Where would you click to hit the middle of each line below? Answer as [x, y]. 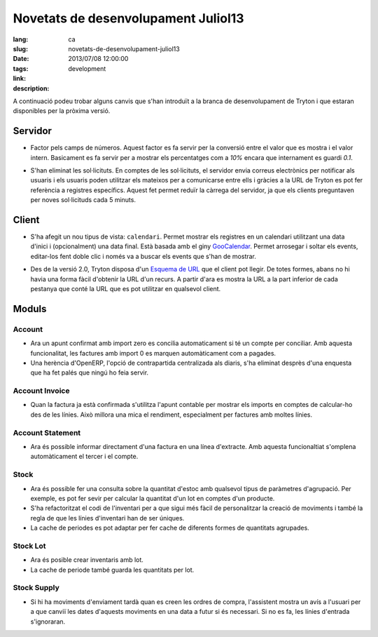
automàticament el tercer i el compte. [84, 457]
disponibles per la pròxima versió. [62, 111]
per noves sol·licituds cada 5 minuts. [83, 200]
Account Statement [47, 433]
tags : [21, 68]
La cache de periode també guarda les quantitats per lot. [112, 570]
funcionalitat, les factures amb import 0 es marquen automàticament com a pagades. [153, 353]
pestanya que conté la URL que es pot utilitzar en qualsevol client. [126, 289]
